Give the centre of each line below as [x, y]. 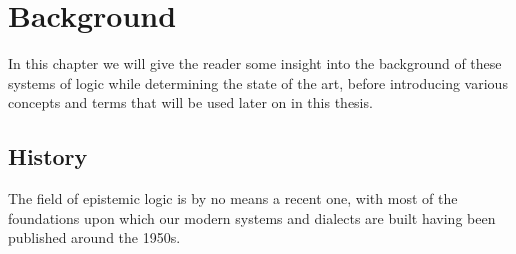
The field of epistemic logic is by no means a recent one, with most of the [233, 198]
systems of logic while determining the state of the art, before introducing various [258, 82]
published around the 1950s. [94, 237]
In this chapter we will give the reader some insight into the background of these [255, 63]
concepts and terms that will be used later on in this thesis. [190, 102]
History [48, 156]
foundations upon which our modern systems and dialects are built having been [252, 217]
